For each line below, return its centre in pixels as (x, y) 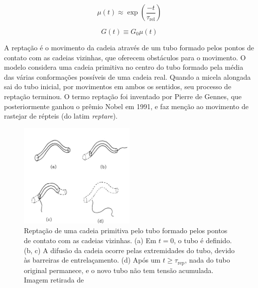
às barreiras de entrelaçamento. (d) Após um (92, 260)
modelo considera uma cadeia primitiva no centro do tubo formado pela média (124, 67)
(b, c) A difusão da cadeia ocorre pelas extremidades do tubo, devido (129, 250)
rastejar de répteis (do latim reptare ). (61, 116)
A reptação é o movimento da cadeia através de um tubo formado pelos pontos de (129, 47)
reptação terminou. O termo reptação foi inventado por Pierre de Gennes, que (123, 96)
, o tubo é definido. (203, 240)
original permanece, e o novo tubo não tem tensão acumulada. (119, 270)
